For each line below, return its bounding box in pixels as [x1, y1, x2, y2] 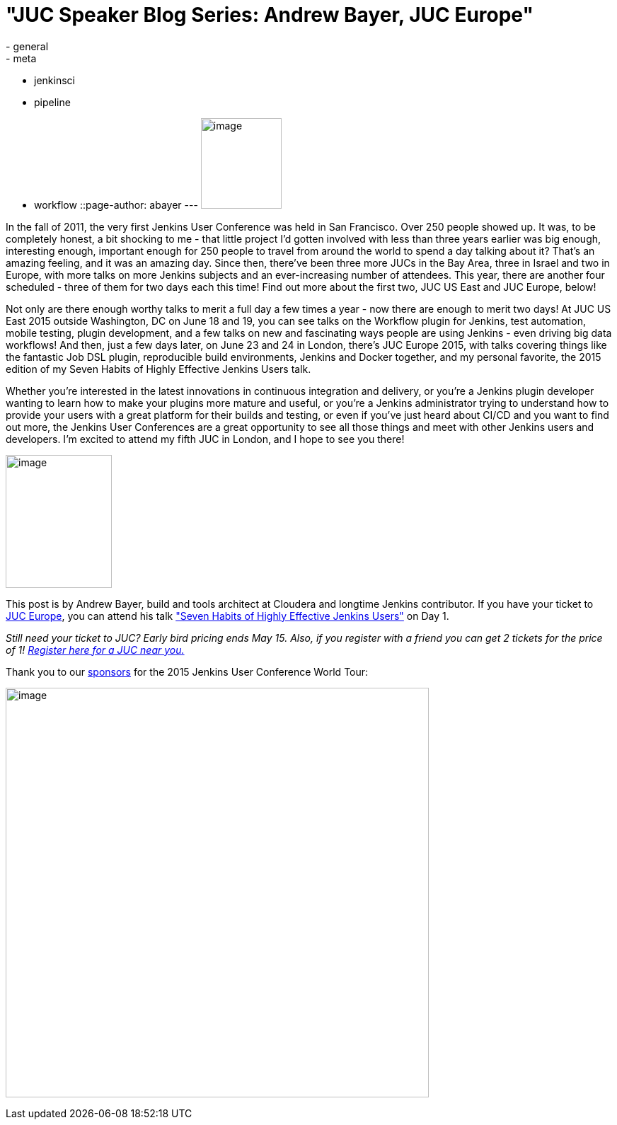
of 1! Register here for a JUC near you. [6, 643, 185, 656]
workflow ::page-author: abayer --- [34, 198, 198, 211]
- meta [6, 52, 37, 64]
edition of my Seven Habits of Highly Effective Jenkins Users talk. [6, 362, 311, 375]
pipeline [34, 96, 71, 108]
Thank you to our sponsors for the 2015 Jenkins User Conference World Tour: [6, 665, 369, 678]
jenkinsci [34, 74, 75, 86]
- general [6, 40, 49, 52]
